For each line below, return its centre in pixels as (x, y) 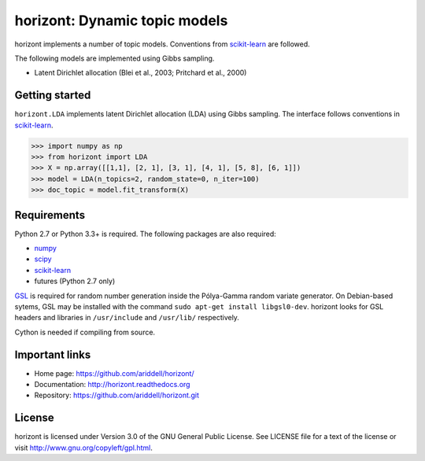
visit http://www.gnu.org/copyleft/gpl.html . (83, 448)
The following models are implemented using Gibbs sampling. (115, 58)
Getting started (53, 96)
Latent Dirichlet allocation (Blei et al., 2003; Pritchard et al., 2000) (140, 73)
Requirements (50, 215)
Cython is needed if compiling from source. (85, 332)
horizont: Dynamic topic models (121, 20)
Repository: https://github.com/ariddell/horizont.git (117, 395)
